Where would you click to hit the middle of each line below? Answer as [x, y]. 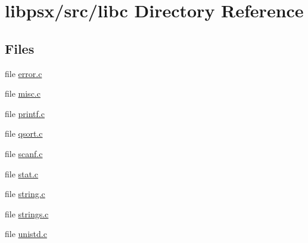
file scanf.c [24, 153]
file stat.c [22, 173]
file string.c [25, 194]
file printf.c [25, 113]
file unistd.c [26, 234]
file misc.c [23, 93]
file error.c [24, 73]
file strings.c [27, 213]
